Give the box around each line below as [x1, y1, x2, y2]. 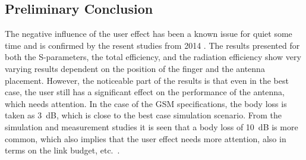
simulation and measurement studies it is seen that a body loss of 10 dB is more [5, 120, 298, 133]
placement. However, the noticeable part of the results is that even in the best [5, 74, 289, 86]
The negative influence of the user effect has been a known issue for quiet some [5, 27, 292, 40]
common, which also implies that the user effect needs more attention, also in [5, 132, 286, 145]
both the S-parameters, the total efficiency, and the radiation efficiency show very [5, 51, 301, 63]
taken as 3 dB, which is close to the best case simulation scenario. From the [5, 109, 282, 121]
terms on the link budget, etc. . [5, 144, 120, 156]
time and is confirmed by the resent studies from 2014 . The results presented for [5, 39, 300, 51]
